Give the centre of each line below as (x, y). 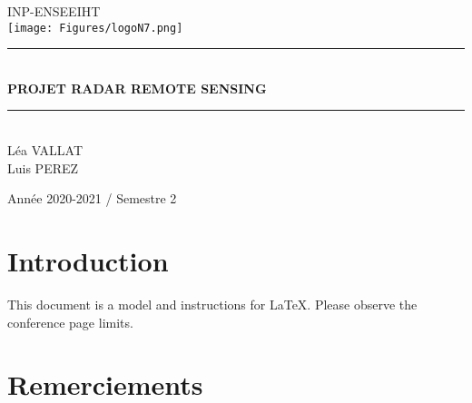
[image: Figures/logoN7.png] (95, 28)
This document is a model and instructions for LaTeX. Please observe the (212, 304)
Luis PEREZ (43, 167)
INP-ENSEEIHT (54, 11)
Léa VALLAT (45, 150)
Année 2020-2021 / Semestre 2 (92, 198)
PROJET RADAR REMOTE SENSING (137, 88)
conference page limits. (70, 322)
